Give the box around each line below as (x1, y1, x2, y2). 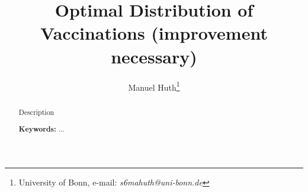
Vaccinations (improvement (40, 21, 268, 45)
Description (18, 107, 54, 117)
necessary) (111, 44, 197, 68)
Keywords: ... (18, 124, 65, 135)
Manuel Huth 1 (128, 79, 180, 93)
